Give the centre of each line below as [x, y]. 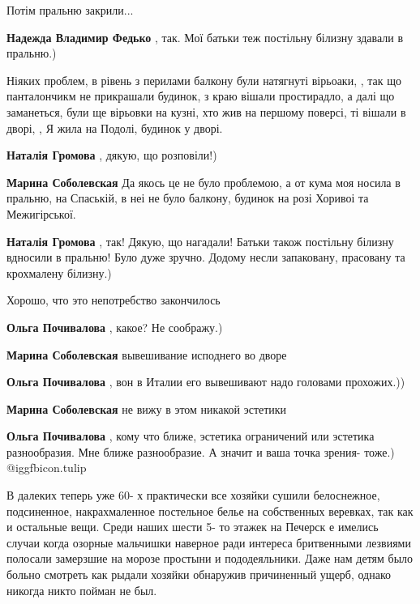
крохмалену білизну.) [59, 272]
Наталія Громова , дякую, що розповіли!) [112, 155]
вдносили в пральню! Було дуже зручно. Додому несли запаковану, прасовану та [206, 257]
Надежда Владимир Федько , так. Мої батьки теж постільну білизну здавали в [205, 37]
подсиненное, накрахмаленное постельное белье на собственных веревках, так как [210, 510]
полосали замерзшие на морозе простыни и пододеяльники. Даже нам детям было [210, 558]
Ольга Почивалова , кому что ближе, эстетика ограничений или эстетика [191, 436]
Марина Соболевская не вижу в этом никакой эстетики [147, 408]
